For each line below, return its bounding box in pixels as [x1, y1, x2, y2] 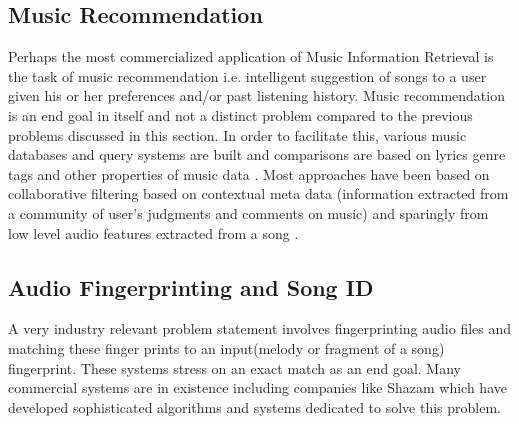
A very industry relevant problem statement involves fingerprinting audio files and [8, 318, 512, 339]
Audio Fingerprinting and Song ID [8, 271, 374, 302]
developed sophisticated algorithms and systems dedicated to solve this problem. [8, 396, 502, 417]
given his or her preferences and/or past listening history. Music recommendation [8, 85, 505, 106]
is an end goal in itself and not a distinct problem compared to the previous [8, 104, 473, 125]
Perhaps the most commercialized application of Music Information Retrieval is [8, 46, 494, 67]
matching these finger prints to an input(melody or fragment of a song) [8, 337, 445, 358]
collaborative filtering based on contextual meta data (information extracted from [8, 183, 509, 204]
